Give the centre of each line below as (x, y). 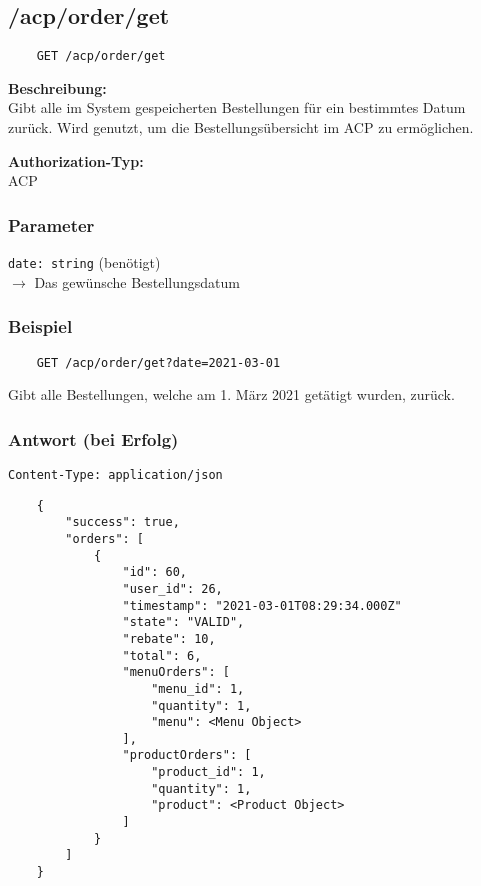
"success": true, (122, 522)
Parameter (51, 224)
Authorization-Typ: (76, 160)
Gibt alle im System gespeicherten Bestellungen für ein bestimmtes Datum (237, 107)
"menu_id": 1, (198, 688)
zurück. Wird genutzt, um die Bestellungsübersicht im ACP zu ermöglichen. (241, 127)
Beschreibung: (57, 87)
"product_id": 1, (208, 772)
